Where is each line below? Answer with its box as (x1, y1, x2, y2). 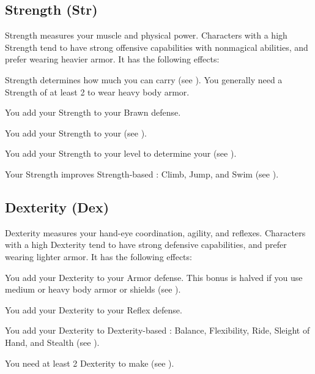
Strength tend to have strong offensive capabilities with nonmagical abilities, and (5, 40, 308, 53)
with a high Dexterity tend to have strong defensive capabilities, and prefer (5, 238, 287, 251)
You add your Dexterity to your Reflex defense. (5, 303, 182, 316)
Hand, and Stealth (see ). (5, 335, 100, 348)
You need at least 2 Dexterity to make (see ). (5, 356, 174, 369)
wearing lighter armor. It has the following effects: (5, 250, 192, 263)
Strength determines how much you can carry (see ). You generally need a (5, 73, 283, 86)
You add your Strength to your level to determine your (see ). (5, 147, 237, 160)
